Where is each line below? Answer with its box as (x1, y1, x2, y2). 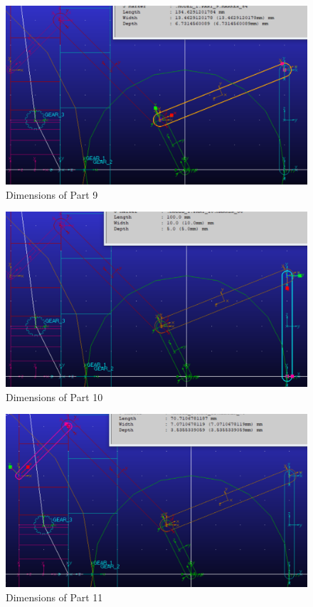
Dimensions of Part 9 (6, 187, 98, 202)
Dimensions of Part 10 (6, 389, 103, 404)
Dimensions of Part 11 (6, 589, 103, 604)
